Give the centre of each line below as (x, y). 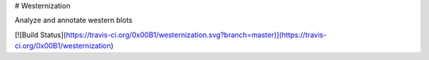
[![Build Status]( (41, 35)
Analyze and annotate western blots (73, 21)
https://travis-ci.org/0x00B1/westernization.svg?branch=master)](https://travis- (196, 35)
